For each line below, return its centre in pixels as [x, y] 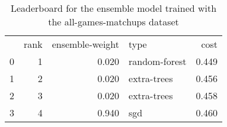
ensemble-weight [86, 44]
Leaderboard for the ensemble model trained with [113, 8]
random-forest [158, 61]
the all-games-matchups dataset [113, 22]
